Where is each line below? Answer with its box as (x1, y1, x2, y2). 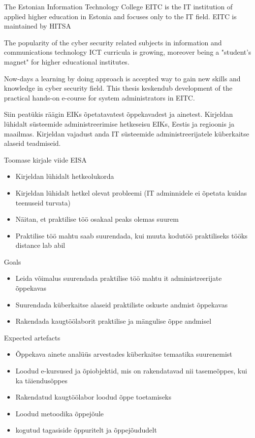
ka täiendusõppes (15, 375, 67, 385)
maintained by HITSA (4, 21, 71, 31)
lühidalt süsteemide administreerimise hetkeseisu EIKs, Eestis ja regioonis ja (4, 118, 234, 129)
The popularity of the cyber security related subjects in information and (4, 37, 222, 47)
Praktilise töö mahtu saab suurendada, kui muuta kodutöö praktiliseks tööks (15, 230, 248, 240)
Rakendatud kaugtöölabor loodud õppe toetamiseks (15, 392, 172, 402)
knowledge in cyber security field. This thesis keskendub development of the (4, 83, 233, 93)
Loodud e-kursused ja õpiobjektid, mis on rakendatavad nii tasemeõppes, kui (15, 366, 247, 376)
